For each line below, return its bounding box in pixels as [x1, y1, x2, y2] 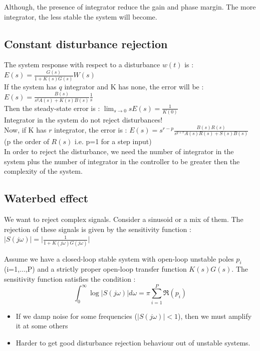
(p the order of [4, 136, 49, 147]
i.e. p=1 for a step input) [74, 136, 152, 147]
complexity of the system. [4, 166, 83, 176]
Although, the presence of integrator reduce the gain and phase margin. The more [4, 2, 256, 12]
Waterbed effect [4, 190, 89, 206]
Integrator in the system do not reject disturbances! [4, 114, 163, 125]
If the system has [4, 81, 57, 91]
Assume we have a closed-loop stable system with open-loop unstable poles [4, 253, 234, 264]
